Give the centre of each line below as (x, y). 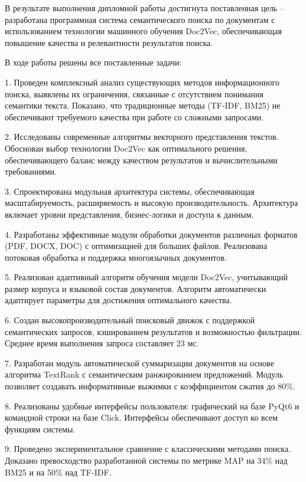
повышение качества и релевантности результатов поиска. (109, 42)
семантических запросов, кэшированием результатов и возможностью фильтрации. (153, 331)
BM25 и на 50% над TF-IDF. (58, 472)
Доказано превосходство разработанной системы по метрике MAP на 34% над (146, 460)
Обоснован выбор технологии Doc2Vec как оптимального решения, (126, 148)
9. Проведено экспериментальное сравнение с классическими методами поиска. (148, 449)
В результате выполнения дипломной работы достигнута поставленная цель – (144, 8)
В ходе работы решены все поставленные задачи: (93, 62)
